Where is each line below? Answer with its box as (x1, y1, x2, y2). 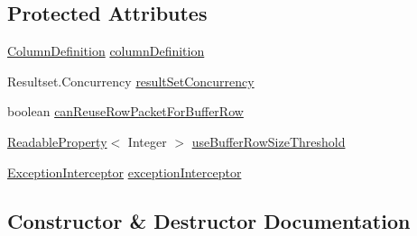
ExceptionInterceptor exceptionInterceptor (7, 162, 242, 181)
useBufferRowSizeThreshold (191, 132, 346, 150)
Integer (127, 132, 167, 150)
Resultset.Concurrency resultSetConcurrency (7, 71, 255, 90)
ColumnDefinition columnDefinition (7, 41, 205, 60)
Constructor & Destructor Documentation (7, 206, 411, 234)
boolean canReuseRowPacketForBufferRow (7, 102, 244, 121)
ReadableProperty (7, 132, 107, 150)
